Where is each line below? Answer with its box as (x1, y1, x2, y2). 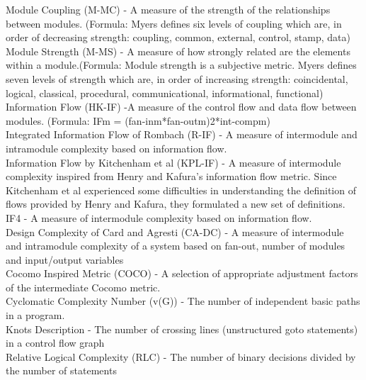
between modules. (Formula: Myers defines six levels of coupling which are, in (6, 16, 342, 30)
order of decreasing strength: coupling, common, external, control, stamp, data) (6, 30, 350, 45)
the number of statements (6, 363, 117, 378)
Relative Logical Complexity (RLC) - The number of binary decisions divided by (6, 349, 356, 364)
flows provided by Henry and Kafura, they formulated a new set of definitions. (6, 196, 345, 211)
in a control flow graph (6, 335, 105, 350)
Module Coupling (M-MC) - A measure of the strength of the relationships (6, 2, 331, 16)
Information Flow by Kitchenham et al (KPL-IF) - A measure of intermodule (6, 155, 341, 169)
